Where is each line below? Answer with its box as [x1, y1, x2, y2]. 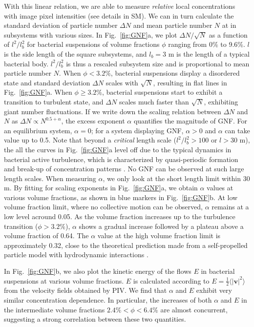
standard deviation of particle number [4, 20, 118, 30]
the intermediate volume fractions [4, 304, 105, 314]
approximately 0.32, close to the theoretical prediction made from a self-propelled [4, 240, 248, 250]
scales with [106, 77, 138, 87]
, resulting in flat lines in [153, 77, 227, 87]
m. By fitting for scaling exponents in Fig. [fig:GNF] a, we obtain [4, 183, 198, 193]
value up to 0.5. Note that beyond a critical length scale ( [4, 135, 176, 145]
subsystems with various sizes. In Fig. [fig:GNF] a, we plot [4, 29, 177, 40]
